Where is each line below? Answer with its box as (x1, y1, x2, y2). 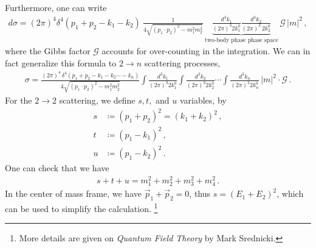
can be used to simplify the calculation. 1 (5, 200, 158, 214)
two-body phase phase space (205, 37, 278, 43)
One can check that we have (5, 161, 109, 174)
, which (276, 187, 304, 200)
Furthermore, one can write (5, 1, 107, 13)
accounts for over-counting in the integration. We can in (101, 44, 311, 57)
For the (5, 94, 32, 107)
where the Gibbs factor (5, 44, 91, 57)
